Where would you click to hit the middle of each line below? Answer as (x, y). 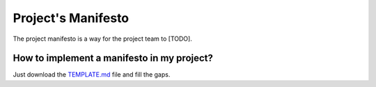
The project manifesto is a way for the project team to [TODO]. (103, 39)
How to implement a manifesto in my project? (113, 58)
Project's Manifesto (71, 18)
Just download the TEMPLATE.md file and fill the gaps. (92, 75)
